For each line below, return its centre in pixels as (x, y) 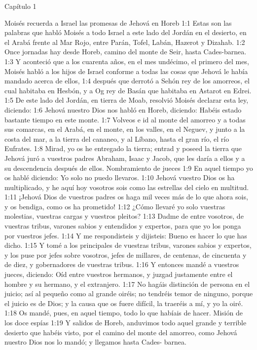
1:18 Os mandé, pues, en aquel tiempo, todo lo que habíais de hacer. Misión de (124, 313)
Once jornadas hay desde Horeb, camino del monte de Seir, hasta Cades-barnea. (126, 52)
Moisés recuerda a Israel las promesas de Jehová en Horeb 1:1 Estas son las (118, 22)
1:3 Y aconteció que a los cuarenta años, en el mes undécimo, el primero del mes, (127, 61)
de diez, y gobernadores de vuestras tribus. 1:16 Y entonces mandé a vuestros (122, 264)
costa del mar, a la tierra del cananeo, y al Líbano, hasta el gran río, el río (117, 138)
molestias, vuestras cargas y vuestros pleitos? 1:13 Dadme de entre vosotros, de (124, 216)
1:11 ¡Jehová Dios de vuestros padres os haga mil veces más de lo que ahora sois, (126, 197)
